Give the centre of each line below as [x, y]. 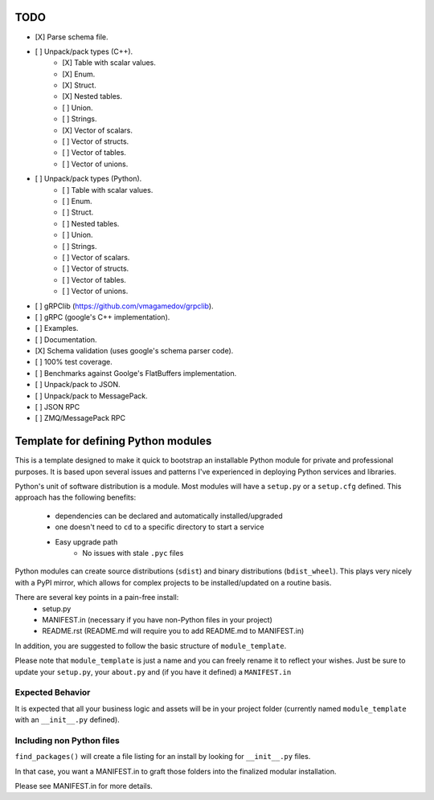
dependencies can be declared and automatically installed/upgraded [169, 516]
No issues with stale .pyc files [133, 553]
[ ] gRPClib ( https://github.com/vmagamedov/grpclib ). [124, 306]
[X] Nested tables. [92, 96]
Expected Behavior [53, 692]
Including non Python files [67, 741]
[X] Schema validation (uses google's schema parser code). [134, 351]
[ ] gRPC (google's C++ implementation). [102, 316]
